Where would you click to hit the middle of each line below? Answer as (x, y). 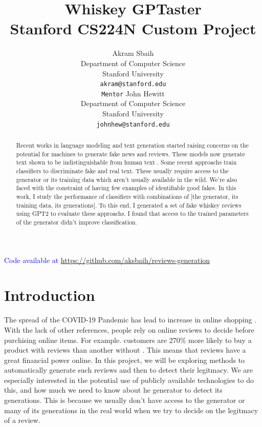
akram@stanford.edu (133, 84)
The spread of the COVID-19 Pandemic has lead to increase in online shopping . (130, 320)
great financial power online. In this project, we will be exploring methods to (125, 360)
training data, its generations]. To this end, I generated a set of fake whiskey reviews (129, 205)
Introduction (50, 295)
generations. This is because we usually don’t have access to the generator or (125, 400)
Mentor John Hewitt (133, 93)
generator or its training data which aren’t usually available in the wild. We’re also (126, 179)
